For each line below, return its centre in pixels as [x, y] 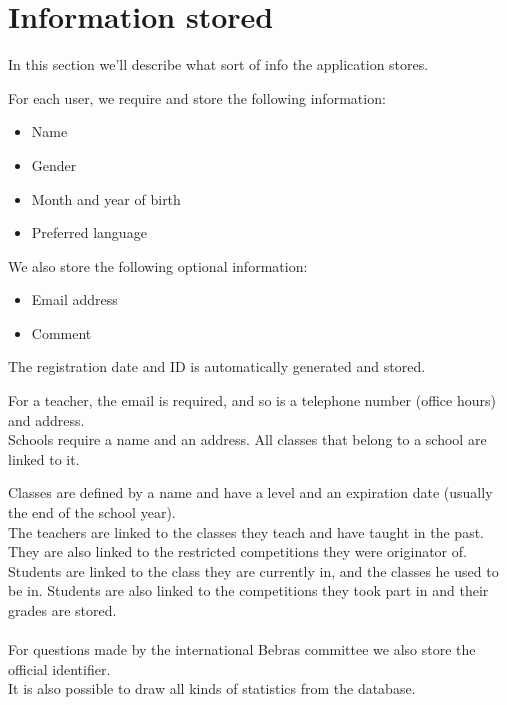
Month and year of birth [106, 198]
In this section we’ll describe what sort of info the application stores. [218, 64]
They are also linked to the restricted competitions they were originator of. [237, 551]
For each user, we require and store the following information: [197, 97]
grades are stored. [62, 610]
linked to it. [44, 458]
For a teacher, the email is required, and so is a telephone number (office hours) [252, 400]
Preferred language [89, 232]
